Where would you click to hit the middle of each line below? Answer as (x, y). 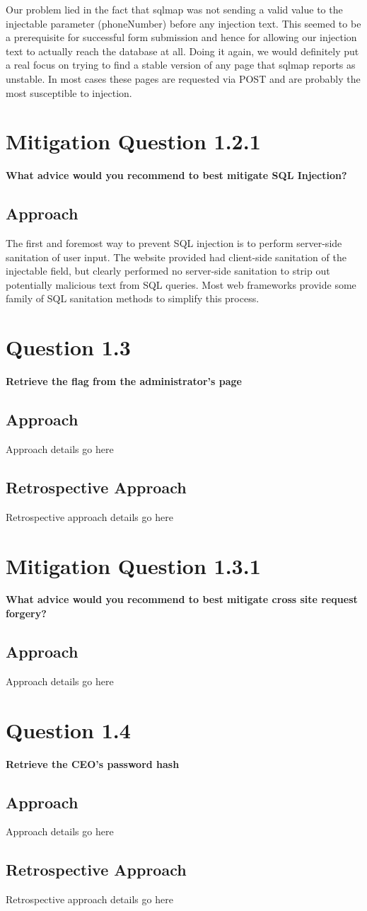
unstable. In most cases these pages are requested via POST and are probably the (183, 78)
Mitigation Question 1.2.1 (133, 141)
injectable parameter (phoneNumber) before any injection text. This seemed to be (183, 23)
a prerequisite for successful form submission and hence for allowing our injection (181, 37)
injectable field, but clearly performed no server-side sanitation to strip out (168, 271)
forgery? (26, 613)
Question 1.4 (68, 729)
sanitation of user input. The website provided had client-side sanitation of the (176, 257)
